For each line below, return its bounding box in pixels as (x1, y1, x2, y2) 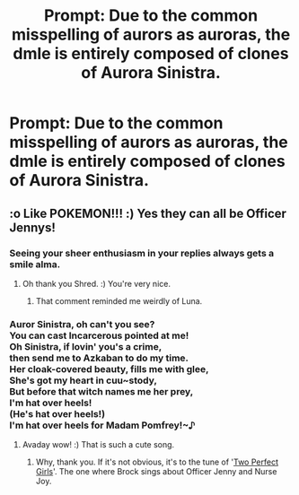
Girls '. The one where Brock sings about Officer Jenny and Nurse (35, 466, 277, 477)
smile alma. (9, 257, 61, 270)
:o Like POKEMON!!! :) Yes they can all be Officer (9, 205, 287, 221)
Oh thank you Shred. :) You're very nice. (22, 278, 171, 289)
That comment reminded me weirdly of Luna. (35, 295, 203, 306)
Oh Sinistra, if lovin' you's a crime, (9, 340, 163, 352)
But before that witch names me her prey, (9, 385, 194, 397)
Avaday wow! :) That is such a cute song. (22, 439, 175, 450)
